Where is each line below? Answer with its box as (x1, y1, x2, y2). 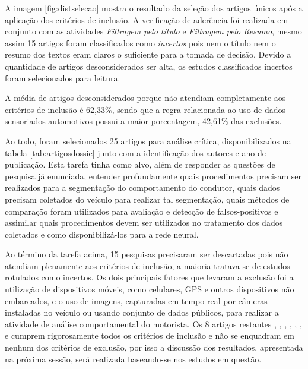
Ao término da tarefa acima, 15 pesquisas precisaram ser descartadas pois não (5, 248, 288, 260)
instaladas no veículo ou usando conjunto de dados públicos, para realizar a (5, 306, 279, 318)
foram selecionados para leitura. (5, 71, 120, 84)
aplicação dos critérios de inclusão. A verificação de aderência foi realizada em (5, 13, 288, 26)
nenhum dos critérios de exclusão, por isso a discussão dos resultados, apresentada (5, 341, 303, 354)
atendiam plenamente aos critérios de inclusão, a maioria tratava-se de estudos (5, 259, 290, 272)
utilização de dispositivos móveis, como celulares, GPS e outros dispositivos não (5, 283, 294, 295)
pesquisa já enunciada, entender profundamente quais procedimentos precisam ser (5, 169, 301, 182)
